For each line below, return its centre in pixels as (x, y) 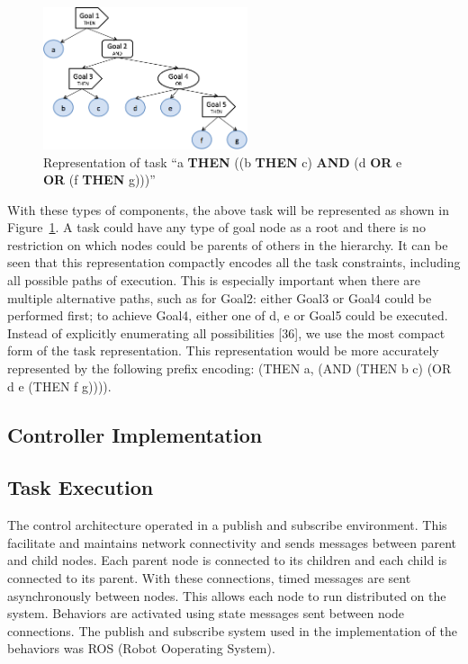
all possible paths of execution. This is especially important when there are (214, 280)
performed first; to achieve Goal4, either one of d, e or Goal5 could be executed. (228, 315)
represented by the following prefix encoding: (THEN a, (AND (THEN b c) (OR (229, 368)
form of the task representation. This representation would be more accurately (223, 350)
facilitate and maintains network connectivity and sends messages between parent (232, 542)
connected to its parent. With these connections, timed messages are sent (209, 578)
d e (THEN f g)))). (59, 386)
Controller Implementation (135, 434)
